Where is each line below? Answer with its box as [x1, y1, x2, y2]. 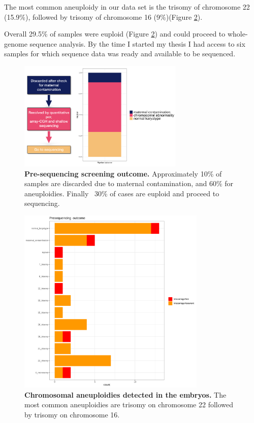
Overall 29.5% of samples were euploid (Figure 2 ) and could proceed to [4, 28, 226, 39]
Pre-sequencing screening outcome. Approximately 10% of [24, 168, 222, 179]
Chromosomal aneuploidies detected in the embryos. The [24, 389, 227, 400]
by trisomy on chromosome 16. [24, 409, 120, 419]
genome [4, 38, 27, 49]
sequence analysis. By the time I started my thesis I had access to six [29, 38, 245, 49]
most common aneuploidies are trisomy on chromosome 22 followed [24, 399, 234, 410]
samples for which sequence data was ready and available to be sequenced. [4, 48, 236, 59]
